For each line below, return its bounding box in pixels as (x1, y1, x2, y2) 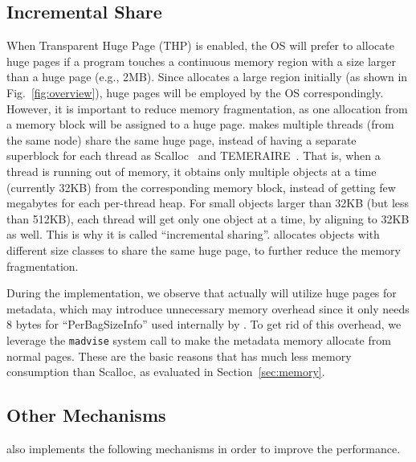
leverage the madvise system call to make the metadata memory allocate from (6, 331, 391, 348)
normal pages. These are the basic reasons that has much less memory (6, 347, 352, 364)
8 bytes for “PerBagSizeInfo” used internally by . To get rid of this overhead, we (6, 316, 402, 333)
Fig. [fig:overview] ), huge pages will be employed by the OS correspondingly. (6, 84, 384, 100)
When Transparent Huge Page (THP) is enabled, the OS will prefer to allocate (6, 37, 394, 54)
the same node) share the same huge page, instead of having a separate (6, 131, 357, 148)
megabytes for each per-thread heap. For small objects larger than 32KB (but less (6, 194, 410, 211)
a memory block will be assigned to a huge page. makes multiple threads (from (6, 116, 394, 133)
